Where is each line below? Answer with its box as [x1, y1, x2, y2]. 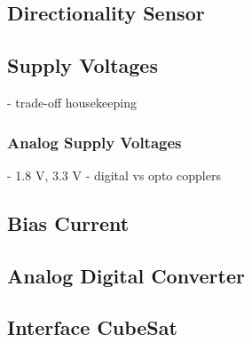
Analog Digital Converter [7, 261, 245, 289]
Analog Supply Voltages [7, 131, 182, 153]
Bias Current [7, 209, 130, 236]
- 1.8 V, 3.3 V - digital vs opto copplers [7, 165, 221, 184]
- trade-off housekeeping [7, 92, 137, 111]
